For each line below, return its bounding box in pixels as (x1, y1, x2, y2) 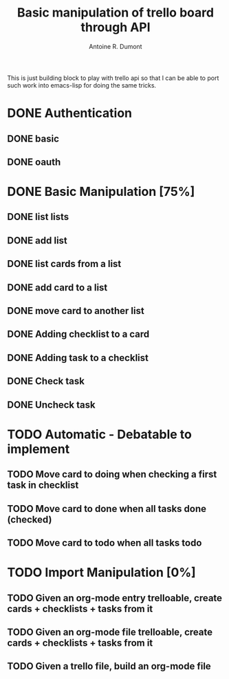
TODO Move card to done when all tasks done (7, 502, 207, 515)
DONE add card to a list (7, 282, 108, 293)
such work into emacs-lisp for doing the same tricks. (7, 81, 157, 89)
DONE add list (7, 235, 67, 246)
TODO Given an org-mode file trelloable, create (7, 626, 213, 638)
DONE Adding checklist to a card (7, 328, 150, 340)
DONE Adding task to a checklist (7, 352, 149, 364)
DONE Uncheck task (7, 399, 96, 411)
